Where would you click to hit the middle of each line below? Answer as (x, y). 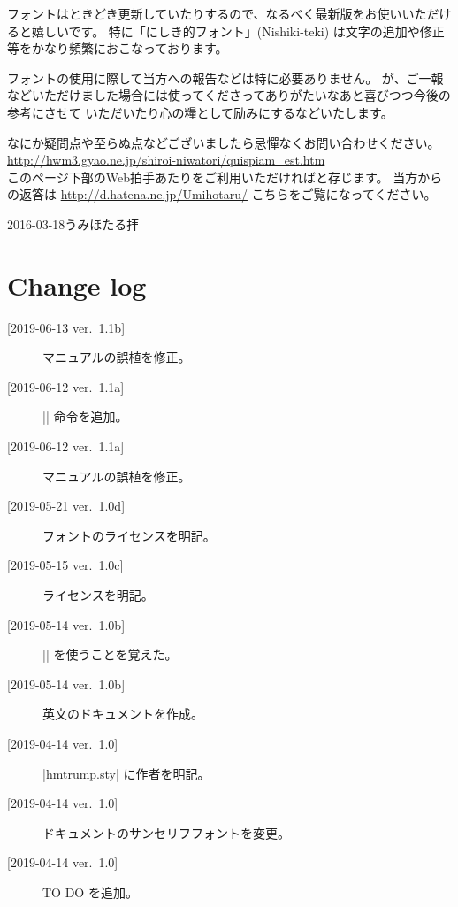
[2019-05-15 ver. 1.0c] (65, 565)
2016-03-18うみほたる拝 (73, 223)
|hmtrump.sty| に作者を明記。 (126, 773)
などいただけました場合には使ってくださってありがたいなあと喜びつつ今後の (229, 95)
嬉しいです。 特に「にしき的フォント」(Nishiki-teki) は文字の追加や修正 (238, 31)
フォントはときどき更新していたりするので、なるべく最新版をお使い (205, 13)
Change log (77, 284)
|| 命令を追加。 (85, 416)
